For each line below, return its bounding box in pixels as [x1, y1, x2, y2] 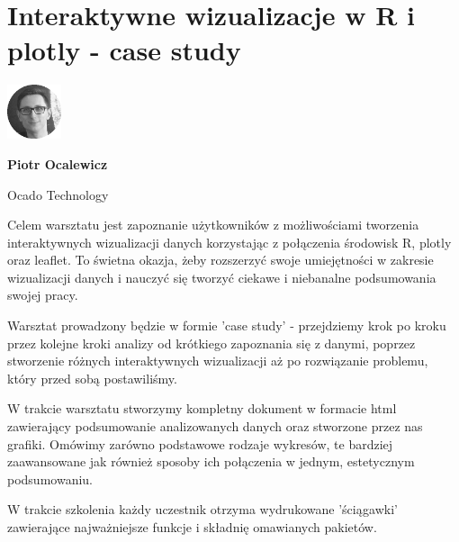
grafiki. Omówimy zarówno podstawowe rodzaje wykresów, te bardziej [7, 434, 393, 453]
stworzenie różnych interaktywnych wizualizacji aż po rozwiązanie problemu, [7, 351, 428, 370]
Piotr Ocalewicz [7, 154, 108, 173]
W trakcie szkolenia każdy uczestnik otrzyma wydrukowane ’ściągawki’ [7, 500, 398, 519]
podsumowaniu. [7, 469, 93, 488]
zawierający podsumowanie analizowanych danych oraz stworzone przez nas [7, 417, 423, 436]
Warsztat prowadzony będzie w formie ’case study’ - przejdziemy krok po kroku [7, 316, 446, 335]
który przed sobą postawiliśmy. [7, 368, 177, 387]
